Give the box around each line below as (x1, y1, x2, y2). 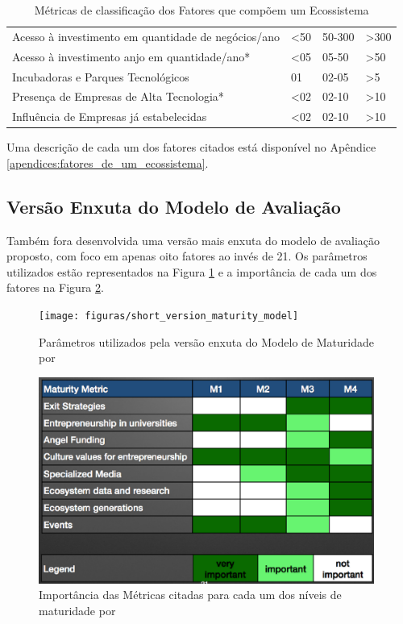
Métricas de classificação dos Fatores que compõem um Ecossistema (34, 2, 369, 18)
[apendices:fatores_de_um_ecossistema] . (6, 154, 209, 171)
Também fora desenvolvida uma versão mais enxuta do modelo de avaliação (6, 231, 380, 248)
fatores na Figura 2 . (6, 279, 104, 296)
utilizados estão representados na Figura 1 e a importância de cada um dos (6, 263, 377, 280)
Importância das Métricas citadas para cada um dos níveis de (39, 586, 342, 603)
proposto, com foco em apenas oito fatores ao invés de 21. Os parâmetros (6, 248, 368, 264)
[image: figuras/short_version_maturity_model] (39, 310, 299, 322)
